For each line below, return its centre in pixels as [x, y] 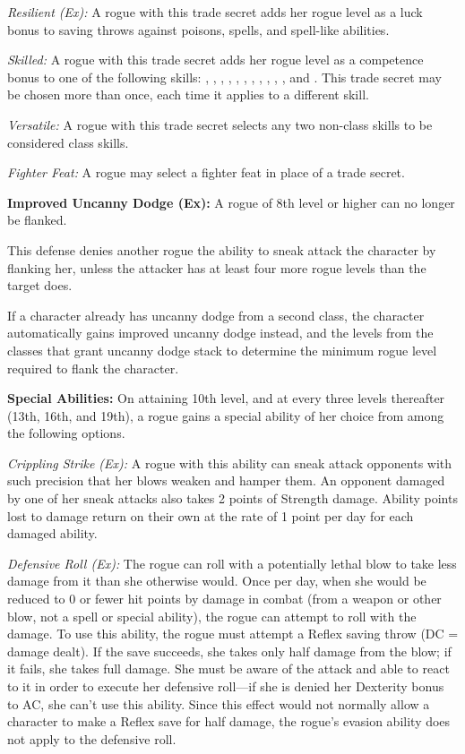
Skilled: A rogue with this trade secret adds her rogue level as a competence [215, 60]
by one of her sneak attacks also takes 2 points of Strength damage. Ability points [232, 498]
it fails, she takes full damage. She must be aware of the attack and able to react [228, 668]
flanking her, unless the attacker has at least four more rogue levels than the [217, 267]
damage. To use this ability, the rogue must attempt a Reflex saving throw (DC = [233, 634]
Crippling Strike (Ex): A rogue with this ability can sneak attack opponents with [230, 463]
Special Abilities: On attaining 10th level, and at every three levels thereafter [226, 398]
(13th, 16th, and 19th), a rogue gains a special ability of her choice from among [226, 415]
